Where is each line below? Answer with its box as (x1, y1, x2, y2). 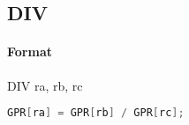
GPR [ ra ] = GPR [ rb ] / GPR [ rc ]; (7, 107, 185, 120)
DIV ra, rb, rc (7, 76, 83, 94)
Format (7, 42, 52, 61)
